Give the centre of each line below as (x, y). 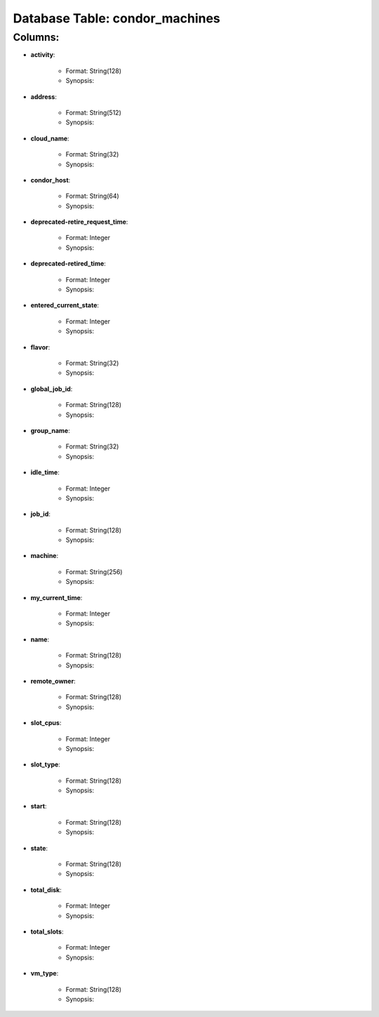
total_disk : (46, 890)
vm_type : (45, 973)
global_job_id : (52, 389)
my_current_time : (56, 597)
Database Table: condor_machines (117, 18)
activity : (43, 55)
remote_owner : (53, 681)
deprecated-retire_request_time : (79, 222)
